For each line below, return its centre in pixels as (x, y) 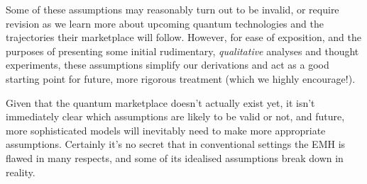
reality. (21, 172)
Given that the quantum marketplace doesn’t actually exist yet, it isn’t (160, 102)
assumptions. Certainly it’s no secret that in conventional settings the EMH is (176, 144)
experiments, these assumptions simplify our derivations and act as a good (168, 65)
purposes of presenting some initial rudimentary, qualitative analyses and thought (182, 51)
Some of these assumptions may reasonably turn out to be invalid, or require (172, 9)
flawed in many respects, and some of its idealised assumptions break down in (175, 157)
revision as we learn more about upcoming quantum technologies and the (165, 23)
